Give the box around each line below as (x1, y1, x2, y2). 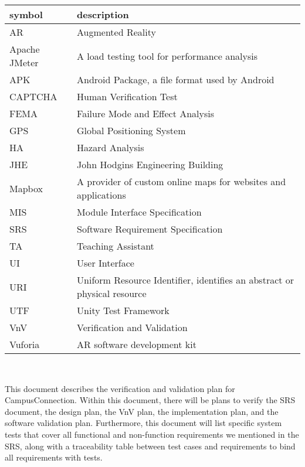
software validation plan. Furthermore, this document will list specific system (5, 417, 282, 429)
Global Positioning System (77, 124, 186, 137)
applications (77, 188, 126, 202)
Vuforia (9, 338, 40, 351)
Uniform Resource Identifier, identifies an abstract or (77, 273, 294, 287)
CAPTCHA (9, 90, 57, 103)
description (77, 8, 129, 21)
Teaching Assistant (77, 239, 154, 253)
